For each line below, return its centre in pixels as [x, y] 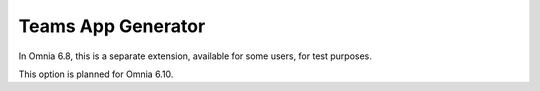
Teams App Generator [112, 26]
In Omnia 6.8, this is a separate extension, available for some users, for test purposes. [195, 56]
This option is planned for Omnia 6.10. [96, 74]
